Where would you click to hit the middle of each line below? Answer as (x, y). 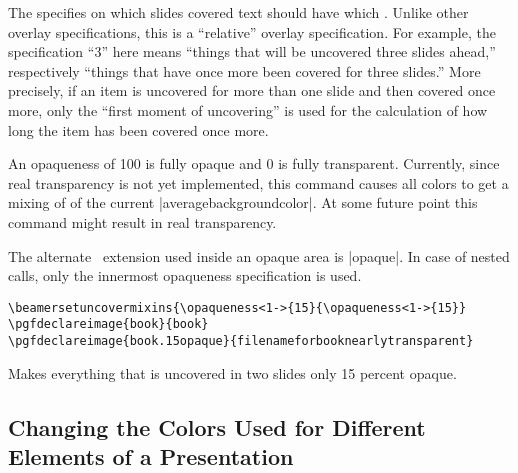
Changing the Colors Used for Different (217, 426)
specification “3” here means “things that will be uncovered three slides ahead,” (252, 51)
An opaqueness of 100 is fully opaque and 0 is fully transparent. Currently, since (254, 163)
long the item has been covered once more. (138, 129)
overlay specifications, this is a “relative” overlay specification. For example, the (252, 31)
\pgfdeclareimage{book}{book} (108, 324)
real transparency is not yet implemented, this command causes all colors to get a (258, 182)
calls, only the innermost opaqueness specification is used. (185, 275)
